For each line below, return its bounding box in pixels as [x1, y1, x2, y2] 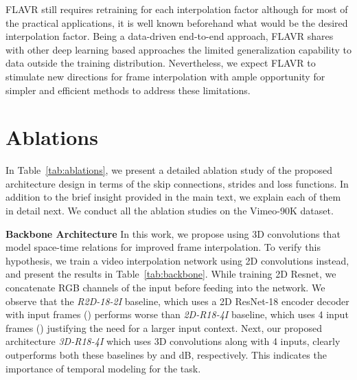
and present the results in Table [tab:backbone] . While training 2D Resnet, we [5, 267, 336, 281]
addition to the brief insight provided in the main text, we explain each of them [5, 190, 341, 204]
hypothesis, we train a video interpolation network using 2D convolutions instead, [5, 253, 349, 267]
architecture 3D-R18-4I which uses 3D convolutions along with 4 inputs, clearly [5, 334, 341, 348]
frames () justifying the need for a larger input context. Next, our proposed [5, 320, 322, 335]
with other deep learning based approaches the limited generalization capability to [5, 42, 352, 56]
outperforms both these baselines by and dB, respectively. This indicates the [5, 348, 327, 361]
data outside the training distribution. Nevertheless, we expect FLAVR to [5, 56, 316, 70]
